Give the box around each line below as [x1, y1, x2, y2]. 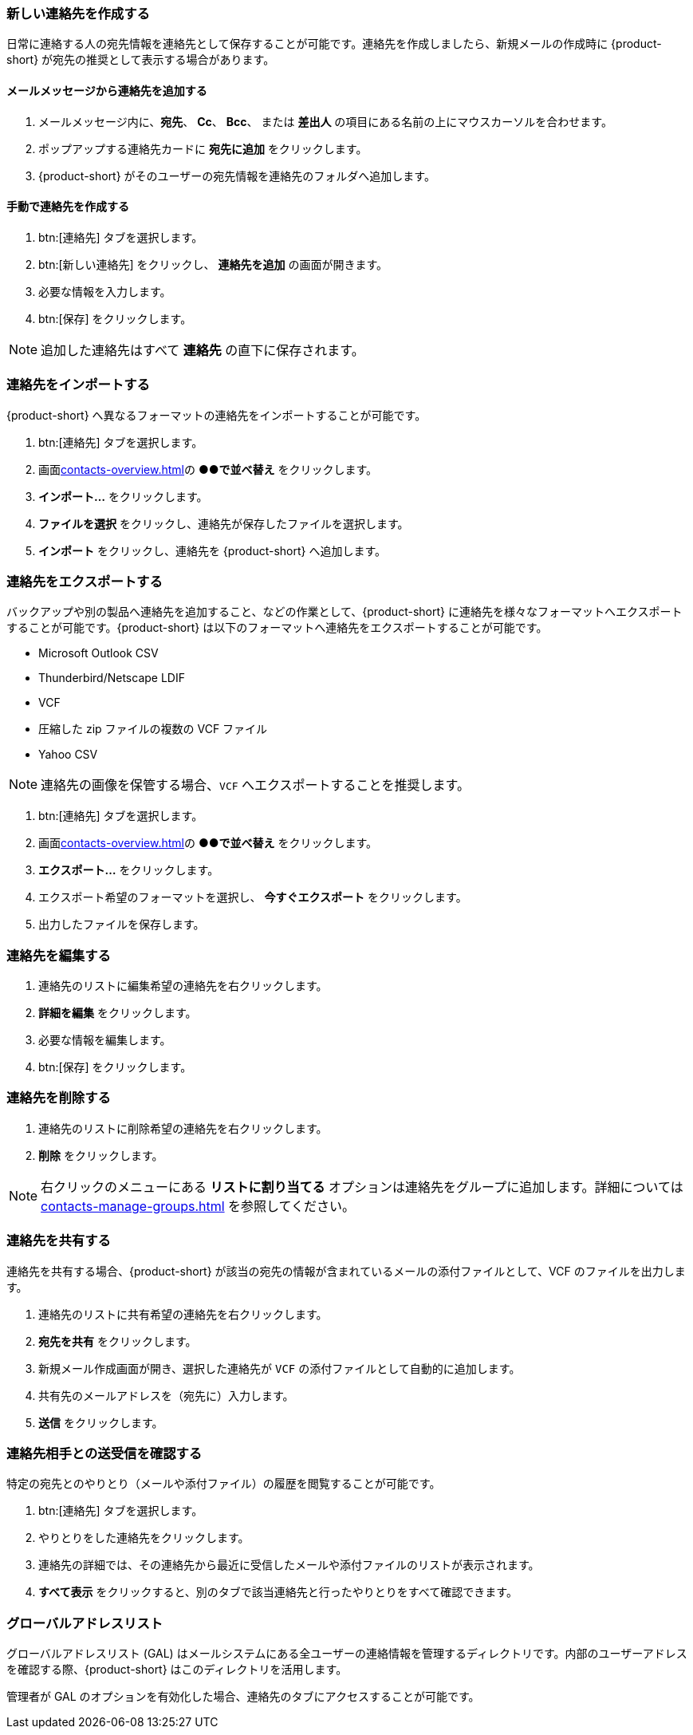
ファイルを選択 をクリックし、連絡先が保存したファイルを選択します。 [38, 516, 409, 530]
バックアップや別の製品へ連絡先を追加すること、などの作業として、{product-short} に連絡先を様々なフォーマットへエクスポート [6, 605, 683, 619]
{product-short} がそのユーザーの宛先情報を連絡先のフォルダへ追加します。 [38, 168, 435, 183]
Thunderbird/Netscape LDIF [38, 671, 185, 685]
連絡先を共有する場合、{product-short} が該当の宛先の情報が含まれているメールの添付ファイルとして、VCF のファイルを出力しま [6, 1264, 686, 1278]
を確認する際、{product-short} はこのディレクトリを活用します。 [6, 1662, 348, 1677]
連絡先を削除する [6, 1090, 111, 1106]
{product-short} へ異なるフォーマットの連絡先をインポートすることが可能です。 [6, 408, 427, 422]
